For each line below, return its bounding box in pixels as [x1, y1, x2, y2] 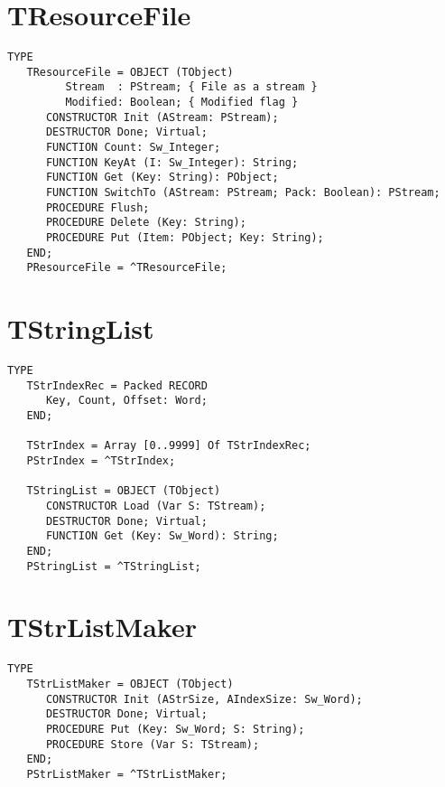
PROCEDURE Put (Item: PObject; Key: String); [45, 231, 324, 244]
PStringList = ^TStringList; [26, 559, 201, 573]
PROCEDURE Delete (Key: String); [45, 216, 246, 230]
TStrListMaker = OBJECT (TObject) [26, 678, 234, 691]
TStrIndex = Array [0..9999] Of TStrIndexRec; [26, 439, 311, 453]
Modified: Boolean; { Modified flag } [65, 96, 299, 109]
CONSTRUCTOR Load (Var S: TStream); [45, 500, 266, 512]
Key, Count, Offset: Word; [45, 394, 208, 408]
